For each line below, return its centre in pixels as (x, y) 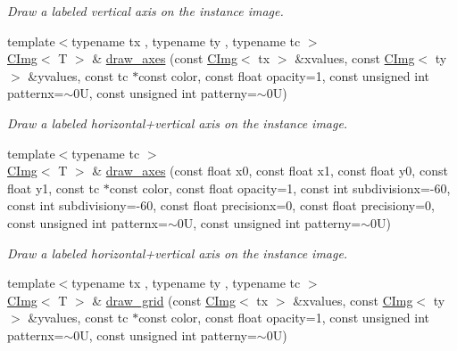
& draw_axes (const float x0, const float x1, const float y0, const (270, 171)
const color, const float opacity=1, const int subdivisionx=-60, (280, 188)
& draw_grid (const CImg (164, 300)
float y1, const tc (54, 188)
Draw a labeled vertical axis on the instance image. (145, 11)
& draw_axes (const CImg (165, 58)
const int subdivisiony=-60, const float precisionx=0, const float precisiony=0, (221, 205)
